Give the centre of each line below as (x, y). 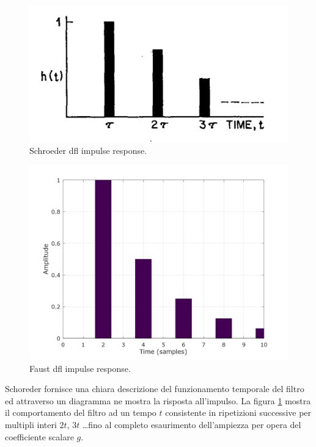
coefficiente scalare (39, 436)
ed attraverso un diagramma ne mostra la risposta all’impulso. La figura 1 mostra (158, 400)
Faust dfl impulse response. (80, 368)
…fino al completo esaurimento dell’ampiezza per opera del (192, 424)
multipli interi (31, 424)
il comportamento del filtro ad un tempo (81, 412)
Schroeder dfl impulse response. (88, 151)
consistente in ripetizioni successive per (238, 412)
